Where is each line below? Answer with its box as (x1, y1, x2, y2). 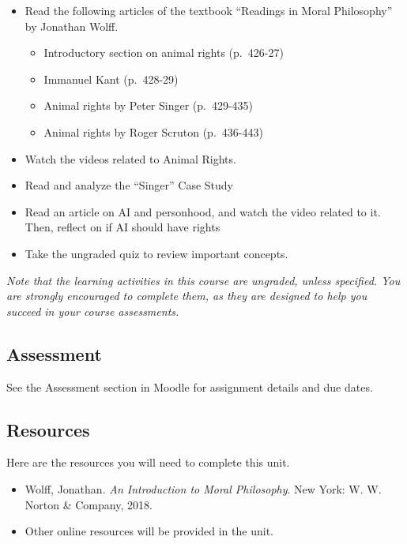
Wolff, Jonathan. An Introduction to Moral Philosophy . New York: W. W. (24, 480, 382, 497)
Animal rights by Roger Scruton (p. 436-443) (43, 123, 263, 140)
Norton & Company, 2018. (24, 496, 153, 512)
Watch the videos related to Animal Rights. (24, 150, 236, 167)
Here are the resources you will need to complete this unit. (6, 454, 290, 471)
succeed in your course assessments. (6, 302, 179, 319)
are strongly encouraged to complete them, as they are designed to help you (6, 287, 367, 304)
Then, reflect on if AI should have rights (24, 219, 220, 235)
